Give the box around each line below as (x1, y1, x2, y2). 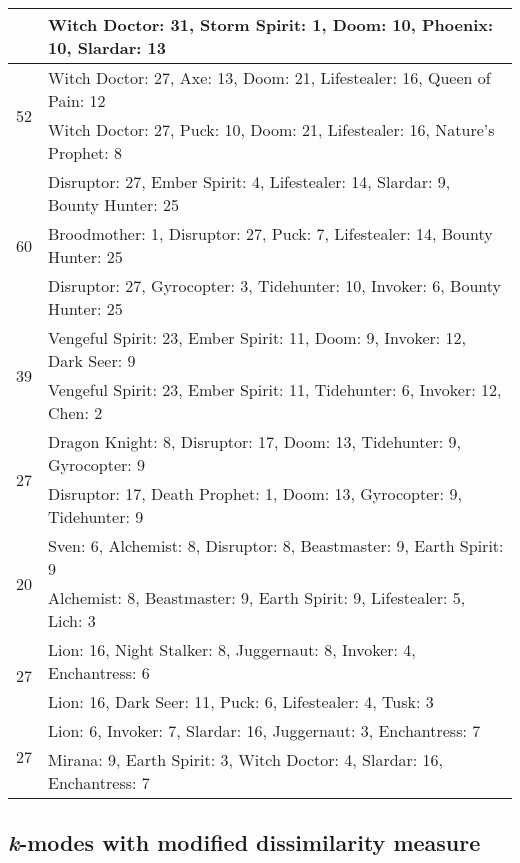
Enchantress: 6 (48, 661, 150, 684)
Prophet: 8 (48, 141, 123, 164)
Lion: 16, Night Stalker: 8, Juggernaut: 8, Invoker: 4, (48, 638, 416, 661)
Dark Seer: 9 (48, 349, 136, 372)
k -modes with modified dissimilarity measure (8, 827, 481, 858)
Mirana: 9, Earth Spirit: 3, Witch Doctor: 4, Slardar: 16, (48, 748, 444, 771)
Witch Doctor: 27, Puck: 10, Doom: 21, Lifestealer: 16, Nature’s (48, 118, 495, 141)
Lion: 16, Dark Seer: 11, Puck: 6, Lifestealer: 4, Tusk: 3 (48, 690, 434, 713)
